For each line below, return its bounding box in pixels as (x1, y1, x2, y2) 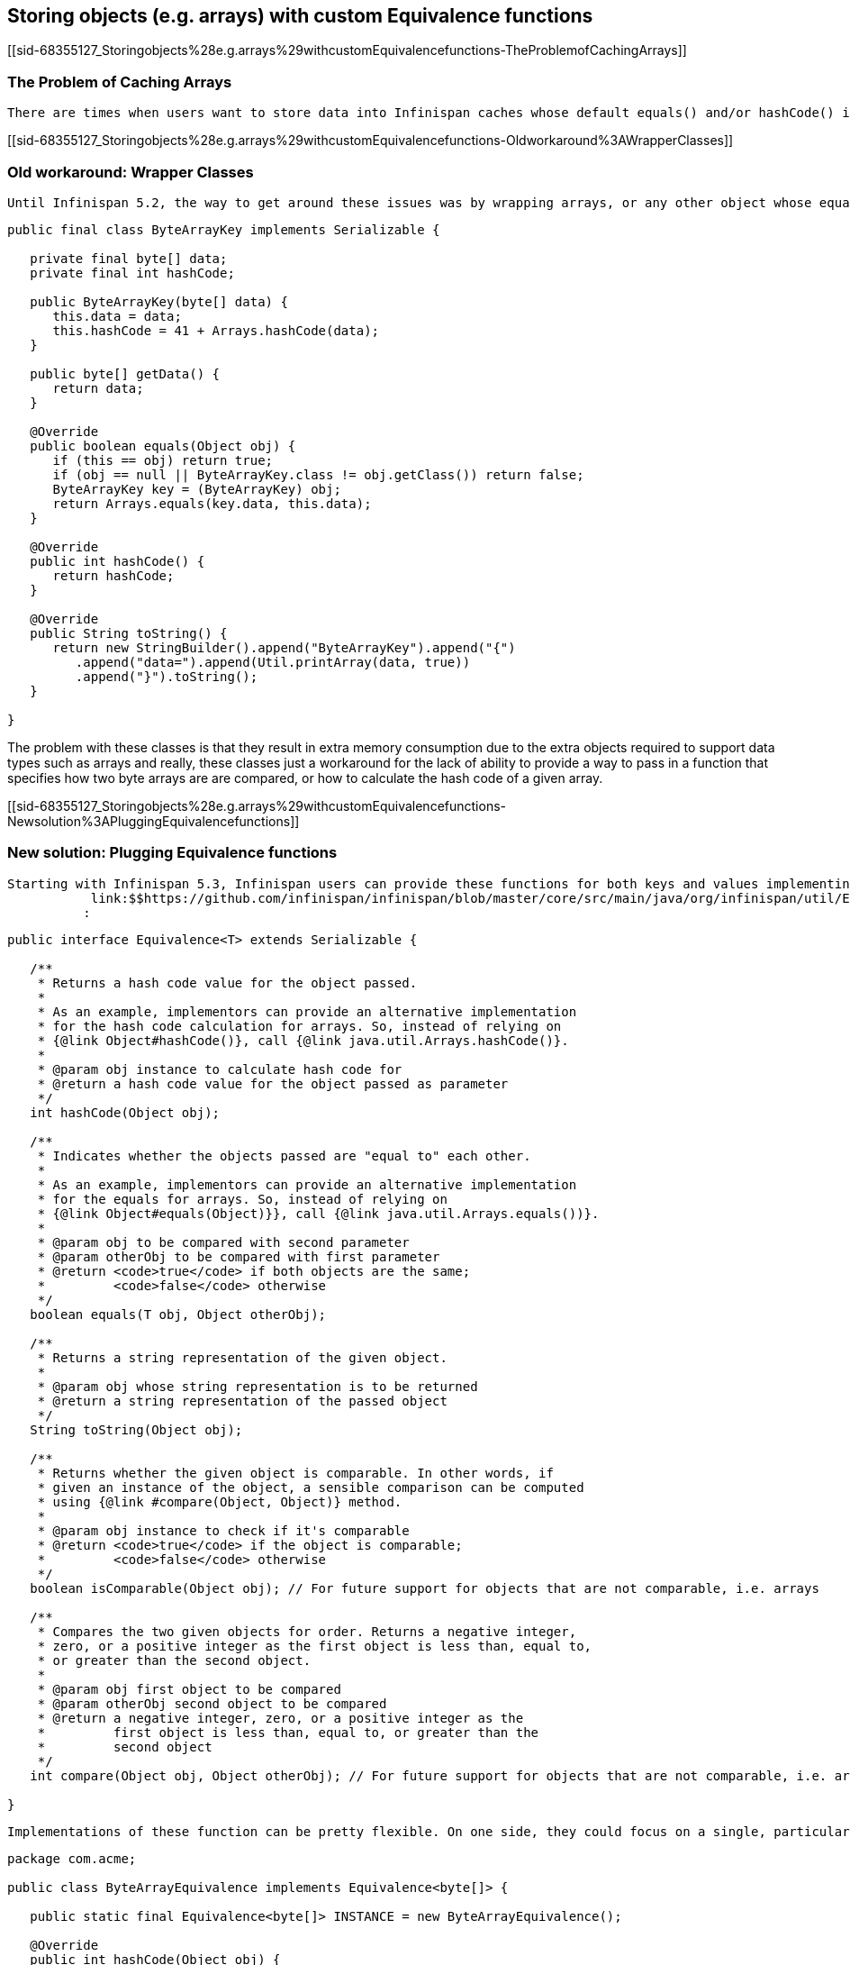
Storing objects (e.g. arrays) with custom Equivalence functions (7, 5, 593, 27)
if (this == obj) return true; (52, 452, 274, 468)
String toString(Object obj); (30, 1422, 243, 1437)
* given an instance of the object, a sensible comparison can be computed (37, 1479, 584, 1495)
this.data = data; (52, 308, 182, 323)
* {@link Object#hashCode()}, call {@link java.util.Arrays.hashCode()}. (37, 1033, 569, 1048)
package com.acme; (7, 1851, 137, 1866)
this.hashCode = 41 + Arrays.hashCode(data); (52, 323, 380, 338)
